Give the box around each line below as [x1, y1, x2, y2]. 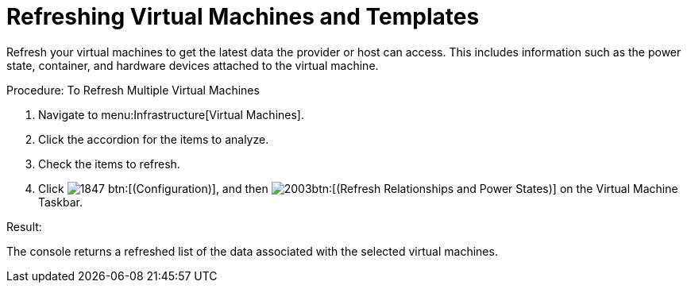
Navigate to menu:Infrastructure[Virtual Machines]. [38, 107, 304, 121]
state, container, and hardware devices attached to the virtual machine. [6, 58, 379, 72]
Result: [6, 219, 42, 233]
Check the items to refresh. [38, 156, 180, 171]
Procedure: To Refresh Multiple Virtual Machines [6, 83, 260, 97]
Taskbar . [38, 195, 83, 209]
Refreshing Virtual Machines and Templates [6, 3, 480, 30]
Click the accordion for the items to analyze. [38, 132, 269, 146]
